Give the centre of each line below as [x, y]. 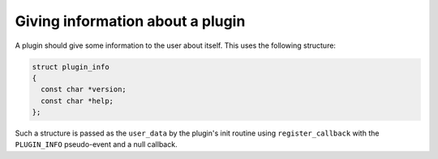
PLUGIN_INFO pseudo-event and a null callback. [96, 144]
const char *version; [84, 90]
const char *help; [77, 101]
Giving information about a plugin [130, 21]
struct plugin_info [71, 67]
